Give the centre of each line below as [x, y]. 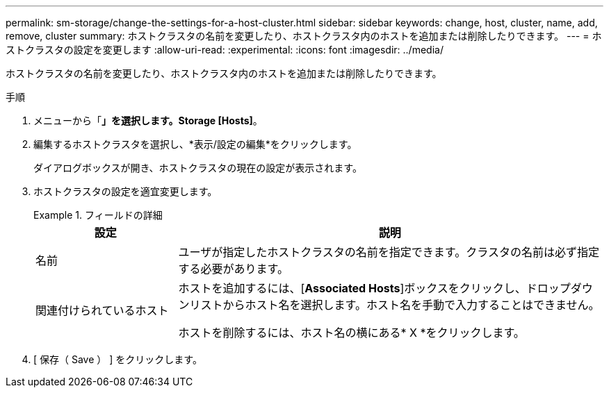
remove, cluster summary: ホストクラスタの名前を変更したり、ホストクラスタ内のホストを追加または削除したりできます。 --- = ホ [304, 36]
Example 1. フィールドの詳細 [98, 215]
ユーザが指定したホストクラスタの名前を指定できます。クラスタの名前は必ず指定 [389, 252]
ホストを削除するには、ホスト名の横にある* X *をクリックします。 [351, 333]
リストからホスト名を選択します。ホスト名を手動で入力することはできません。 [395, 305]
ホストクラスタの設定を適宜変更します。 [125, 191]
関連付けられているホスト [102, 310]
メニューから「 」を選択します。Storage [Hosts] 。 [148, 120]
